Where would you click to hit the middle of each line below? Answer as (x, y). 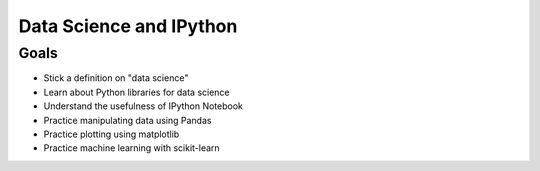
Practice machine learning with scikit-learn (131, 148)
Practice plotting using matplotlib (111, 134)
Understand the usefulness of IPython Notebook (143, 106)
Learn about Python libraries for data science (136, 92)
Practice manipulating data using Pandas (127, 120)
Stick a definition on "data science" (116, 78)
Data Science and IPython (128, 26)
